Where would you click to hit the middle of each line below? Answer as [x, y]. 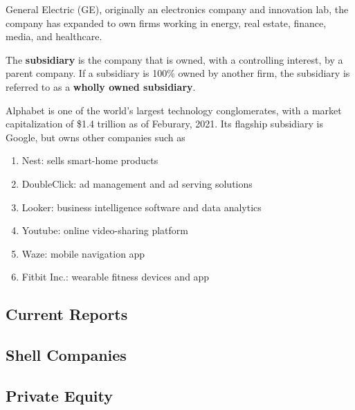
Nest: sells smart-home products [90, 160]
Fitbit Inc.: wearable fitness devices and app [116, 277]
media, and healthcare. [54, 36]
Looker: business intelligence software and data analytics [142, 207]
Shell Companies [66, 355]
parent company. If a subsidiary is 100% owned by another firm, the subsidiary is [178, 73]
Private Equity [60, 395]
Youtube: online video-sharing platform [105, 230]
